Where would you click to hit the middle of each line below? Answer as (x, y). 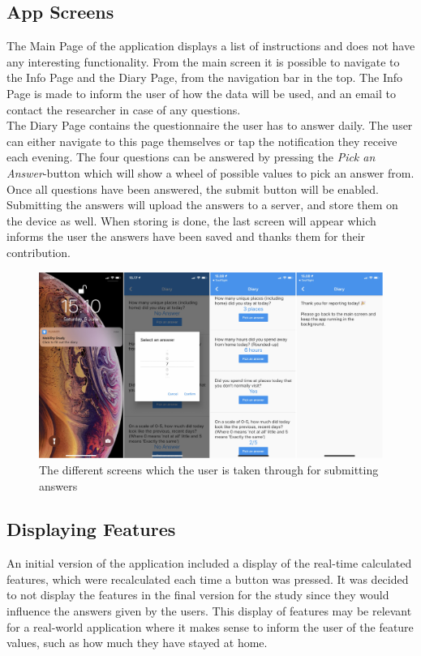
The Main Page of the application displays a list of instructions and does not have (211, 46)
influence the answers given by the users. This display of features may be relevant (209, 611)
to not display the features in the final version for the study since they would (198, 595)
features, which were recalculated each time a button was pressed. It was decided (208, 579)
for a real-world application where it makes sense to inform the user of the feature (210, 626)
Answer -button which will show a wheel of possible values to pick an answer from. (210, 172)
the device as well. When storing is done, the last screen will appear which (191, 220)
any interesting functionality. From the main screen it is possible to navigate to (203, 61)
